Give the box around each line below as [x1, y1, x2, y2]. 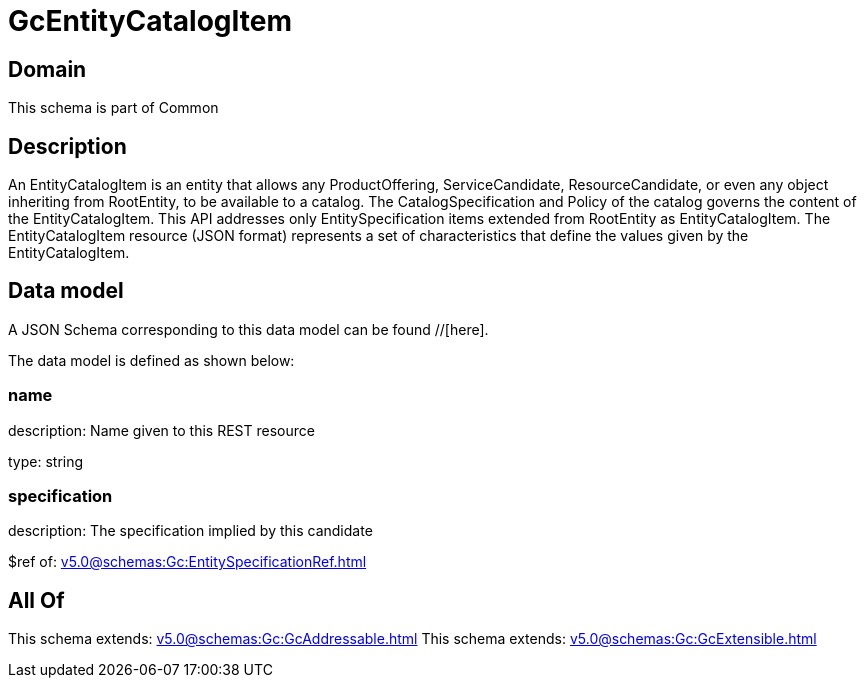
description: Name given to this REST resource [8, 421, 315, 439]
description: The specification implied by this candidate [8, 522, 373, 540]
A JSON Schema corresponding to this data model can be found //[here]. [8, 320, 489, 338]
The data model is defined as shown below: [8, 351, 295, 369]
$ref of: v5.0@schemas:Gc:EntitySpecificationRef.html [8, 553, 367, 571]
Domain [8, 56, 87, 82]
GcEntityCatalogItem [8, 4, 293, 38]
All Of [8, 587, 65, 613]
